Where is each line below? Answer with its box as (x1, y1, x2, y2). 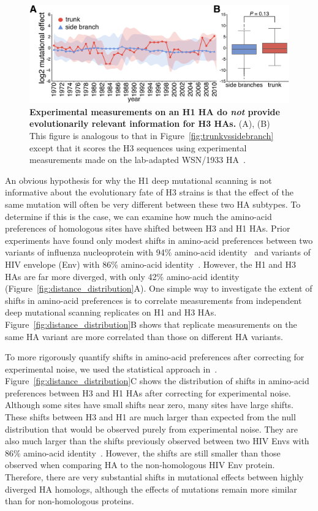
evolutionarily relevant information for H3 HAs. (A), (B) (29, 117, 270, 130)
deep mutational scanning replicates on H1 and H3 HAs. (5, 306, 217, 319)
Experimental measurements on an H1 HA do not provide (29, 105, 280, 118)
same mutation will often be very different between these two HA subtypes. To (5, 197, 301, 210)
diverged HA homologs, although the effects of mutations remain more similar (5, 482, 297, 495)
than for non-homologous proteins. (5, 494, 134, 507)
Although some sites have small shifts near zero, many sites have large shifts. (5, 398, 293, 411)
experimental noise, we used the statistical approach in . (5, 362, 218, 375)
